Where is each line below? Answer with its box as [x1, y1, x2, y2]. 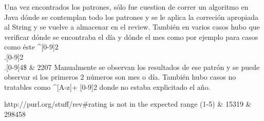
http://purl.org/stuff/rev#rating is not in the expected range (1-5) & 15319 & [4, 99, 252, 109]
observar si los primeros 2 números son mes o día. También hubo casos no [4, 71, 236, 82]
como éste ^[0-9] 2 [4, 41, 59, 52]
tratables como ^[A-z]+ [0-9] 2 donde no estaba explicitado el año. [4, 81, 211, 92]
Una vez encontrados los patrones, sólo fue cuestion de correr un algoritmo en [4, 2, 249, 12]
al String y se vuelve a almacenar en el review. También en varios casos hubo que [4, 21, 260, 32]
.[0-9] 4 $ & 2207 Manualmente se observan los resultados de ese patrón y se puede [4, 61, 260, 72]
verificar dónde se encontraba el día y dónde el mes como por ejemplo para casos [4, 31, 258, 42]
